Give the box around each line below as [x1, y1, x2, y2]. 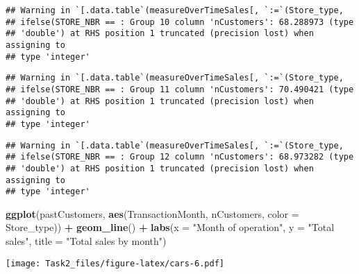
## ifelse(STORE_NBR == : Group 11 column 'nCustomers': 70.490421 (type [6, 84, 354, 94]
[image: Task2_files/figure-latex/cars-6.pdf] [6, 258, 224, 268]
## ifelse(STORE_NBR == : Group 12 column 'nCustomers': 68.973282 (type [6, 152, 354, 162]
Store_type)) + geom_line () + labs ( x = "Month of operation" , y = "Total [6, 220, 335, 234]
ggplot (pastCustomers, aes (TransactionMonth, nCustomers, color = [6, 206, 299, 221]
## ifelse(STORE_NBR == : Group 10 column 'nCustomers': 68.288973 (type [6, 17, 354, 27]
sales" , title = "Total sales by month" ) [6, 234, 167, 248]
